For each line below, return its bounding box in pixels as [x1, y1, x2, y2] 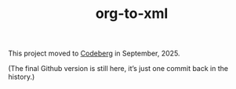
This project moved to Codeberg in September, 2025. [8, 48, 180, 59]
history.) [8, 72, 35, 82]
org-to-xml [95, 5, 169, 23]
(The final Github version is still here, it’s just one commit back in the [8, 64, 229, 73]
